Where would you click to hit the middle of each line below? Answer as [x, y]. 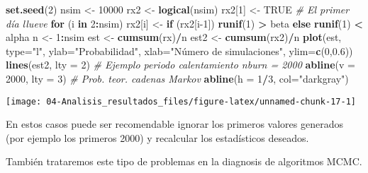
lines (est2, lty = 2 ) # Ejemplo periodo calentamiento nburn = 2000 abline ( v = [180, 65]
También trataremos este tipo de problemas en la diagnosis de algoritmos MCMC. [184, 161]
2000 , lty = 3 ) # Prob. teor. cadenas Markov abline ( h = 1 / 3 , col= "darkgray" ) [177, 78]
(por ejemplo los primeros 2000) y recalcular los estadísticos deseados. [157, 137]
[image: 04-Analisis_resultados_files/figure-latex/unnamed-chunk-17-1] [181, 101]
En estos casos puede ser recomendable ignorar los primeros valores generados [174, 124]
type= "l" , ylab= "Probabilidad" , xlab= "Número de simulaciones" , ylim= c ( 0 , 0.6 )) [179, 50]
